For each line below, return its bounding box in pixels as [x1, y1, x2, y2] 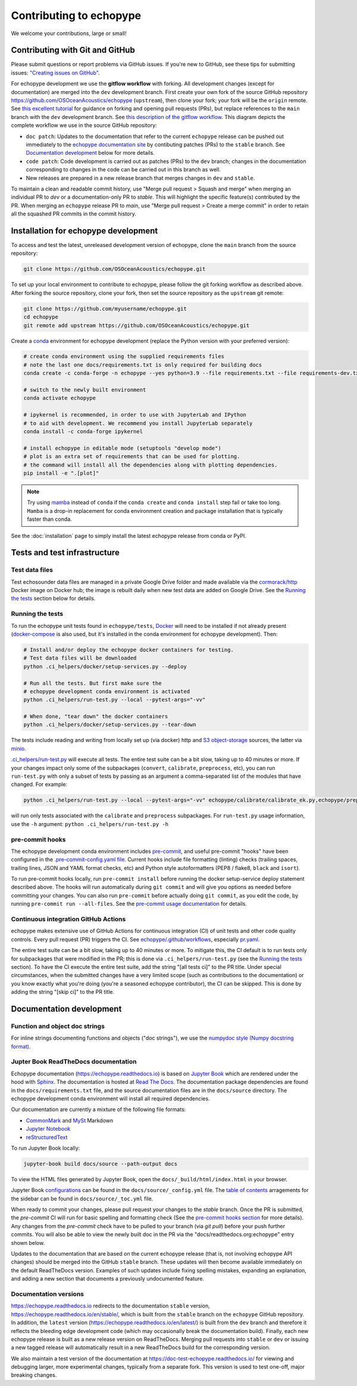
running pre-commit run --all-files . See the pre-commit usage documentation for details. [11, 900, 247, 908]
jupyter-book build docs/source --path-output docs [23, 1160, 178, 1167]
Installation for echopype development [11, 226, 158, 236]
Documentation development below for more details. [26, 149, 155, 157]
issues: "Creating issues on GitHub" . [11, 69, 101, 76]
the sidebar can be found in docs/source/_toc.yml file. [11, 1195, 154, 1202]
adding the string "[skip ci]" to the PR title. [11, 988, 115, 996]
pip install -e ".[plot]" [23, 470, 99, 476]
